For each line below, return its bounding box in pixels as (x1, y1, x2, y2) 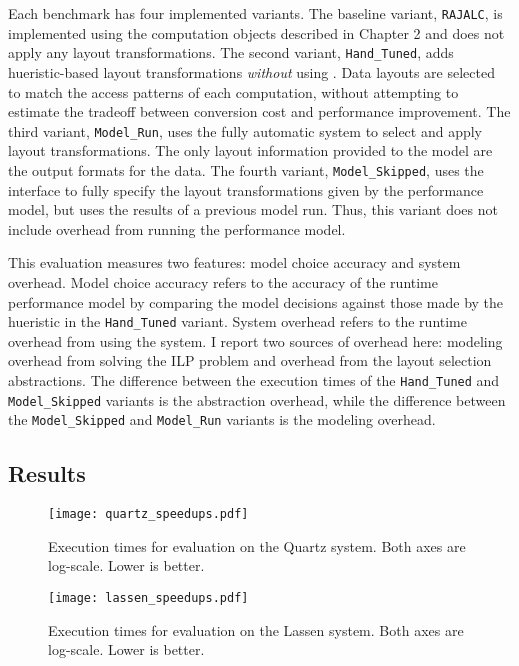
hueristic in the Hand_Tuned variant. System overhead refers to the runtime (8, 311, 467, 332)
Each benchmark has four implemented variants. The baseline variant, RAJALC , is (8, 3, 503, 23)
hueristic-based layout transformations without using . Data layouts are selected (8, 61, 495, 82)
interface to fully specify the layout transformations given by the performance (8, 179, 484, 200)
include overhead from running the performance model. (8, 218, 346, 239)
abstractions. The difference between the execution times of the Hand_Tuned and (8, 370, 500, 390)
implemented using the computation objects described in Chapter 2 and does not (8, 22, 505, 43)
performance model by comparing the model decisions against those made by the (8, 291, 504, 312)
